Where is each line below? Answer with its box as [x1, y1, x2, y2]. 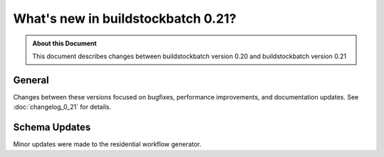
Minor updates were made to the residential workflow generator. [13, 140, 202, 148]
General [13, 74, 50, 86]
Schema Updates [13, 121, 91, 134]
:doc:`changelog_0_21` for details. [13, 103, 112, 112]
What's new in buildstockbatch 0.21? [13, 11, 237, 26]
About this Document [32, 39, 97, 48]
